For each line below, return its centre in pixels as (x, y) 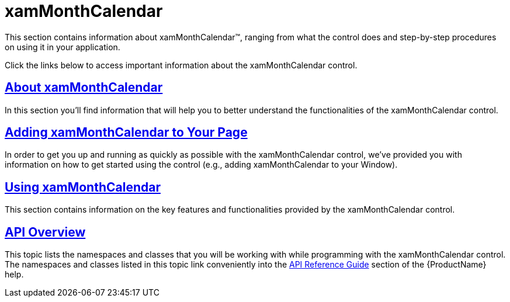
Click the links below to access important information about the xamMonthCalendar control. (181, 65)
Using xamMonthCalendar (83, 187)
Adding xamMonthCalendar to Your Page (126, 133)
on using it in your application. (63, 47)
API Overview (45, 232)
